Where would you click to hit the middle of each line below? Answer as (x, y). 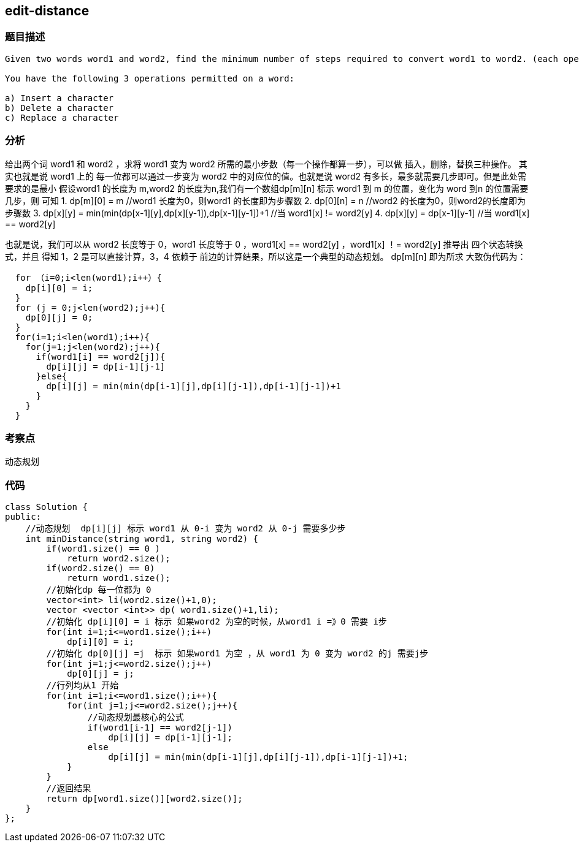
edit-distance (47, 11)
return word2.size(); (119, 559)
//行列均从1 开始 (82, 686)
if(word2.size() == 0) (101, 568)
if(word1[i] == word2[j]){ (101, 356)
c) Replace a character (62, 117)
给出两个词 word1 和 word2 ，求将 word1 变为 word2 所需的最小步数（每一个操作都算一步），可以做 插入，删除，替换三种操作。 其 (266, 164)
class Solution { (46, 507)
